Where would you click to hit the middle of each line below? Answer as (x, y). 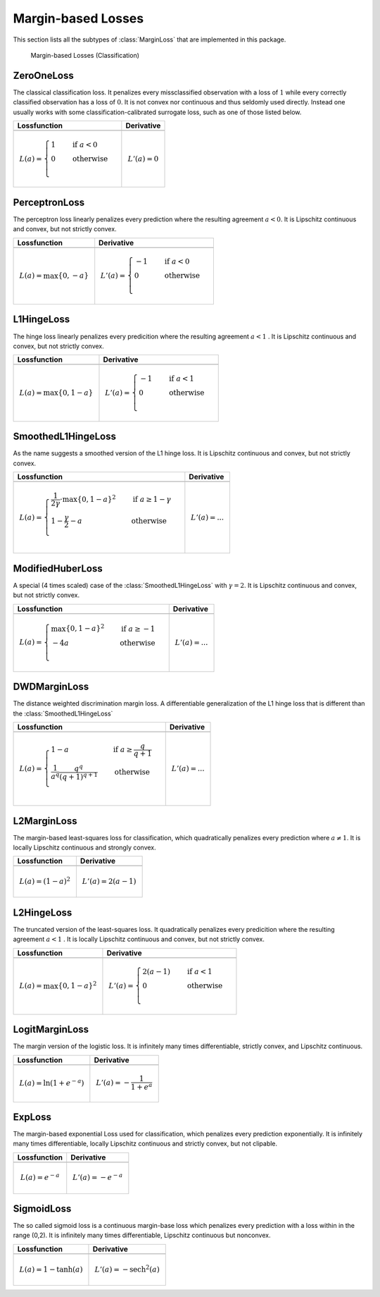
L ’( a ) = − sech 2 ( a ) (127, 1268)
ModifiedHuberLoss (58, 568)
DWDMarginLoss (51, 687)
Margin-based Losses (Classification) (85, 55)
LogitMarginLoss (51, 1029)
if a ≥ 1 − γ (152, 499)
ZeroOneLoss (43, 75)
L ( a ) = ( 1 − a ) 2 (45, 880)
